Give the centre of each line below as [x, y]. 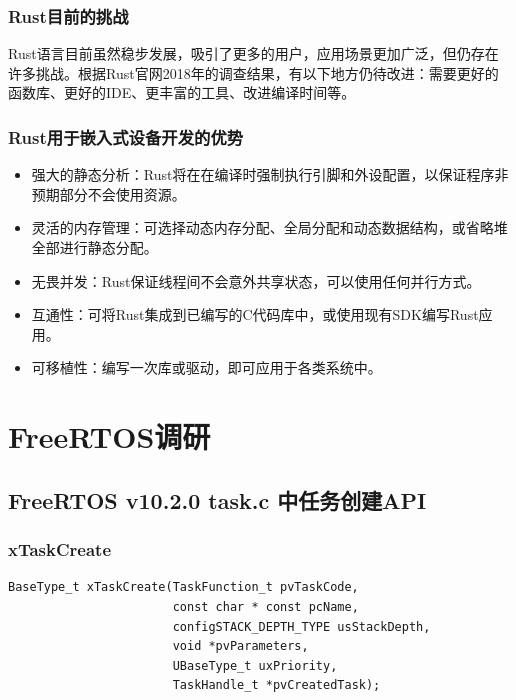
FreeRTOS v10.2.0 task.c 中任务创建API [217, 499]
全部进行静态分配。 [94, 247]
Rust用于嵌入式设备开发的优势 [126, 136]
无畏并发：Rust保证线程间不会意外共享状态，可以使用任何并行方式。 [256, 280]
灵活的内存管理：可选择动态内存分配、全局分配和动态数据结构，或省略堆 [269, 227]
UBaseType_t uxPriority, [255, 665]
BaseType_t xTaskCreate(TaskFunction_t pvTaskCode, [183, 587]
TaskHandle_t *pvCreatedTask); [276, 685]
